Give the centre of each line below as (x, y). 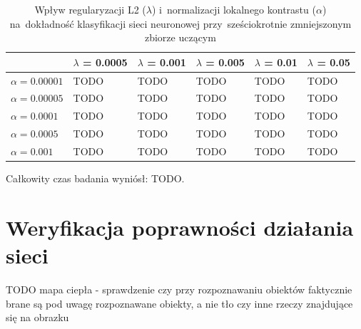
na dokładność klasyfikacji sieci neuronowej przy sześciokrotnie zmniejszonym (180, 23)
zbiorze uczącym (180, 37)
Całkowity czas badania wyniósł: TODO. (95, 178)
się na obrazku (37, 317)
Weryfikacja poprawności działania (180, 227)
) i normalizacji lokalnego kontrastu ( (234, 9)
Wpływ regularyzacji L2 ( (90, 9)
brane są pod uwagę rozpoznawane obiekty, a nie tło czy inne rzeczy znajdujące (179, 303)
